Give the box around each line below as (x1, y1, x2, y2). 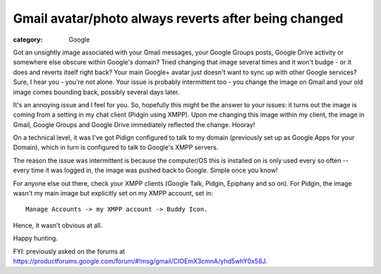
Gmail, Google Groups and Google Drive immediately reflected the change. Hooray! (13, 120, 255, 129)
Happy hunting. (13, 234, 58, 243)
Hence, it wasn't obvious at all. (13, 221, 102, 230)
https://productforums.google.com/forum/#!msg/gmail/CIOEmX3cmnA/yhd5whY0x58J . (13, 256, 268, 265)
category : (13, 35, 43, 44)
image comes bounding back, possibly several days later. (13, 88, 180, 96)
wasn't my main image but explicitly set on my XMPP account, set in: (13, 189, 213, 198)
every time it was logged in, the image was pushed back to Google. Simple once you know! (13, 166, 278, 174)
